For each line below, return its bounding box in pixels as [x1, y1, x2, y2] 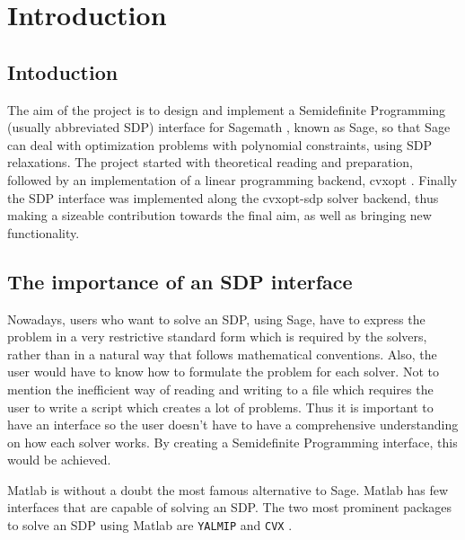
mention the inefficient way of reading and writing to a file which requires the [7, 379, 434, 398]
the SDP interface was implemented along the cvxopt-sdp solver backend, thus [7, 188, 439, 207]
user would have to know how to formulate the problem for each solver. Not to [7, 362, 439, 381]
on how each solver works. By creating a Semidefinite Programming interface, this [7, 432, 458, 451]
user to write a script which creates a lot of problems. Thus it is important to [7, 397, 434, 416]
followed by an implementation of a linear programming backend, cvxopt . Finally [7, 170, 458, 189]
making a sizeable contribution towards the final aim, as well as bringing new [7, 206, 432, 225]
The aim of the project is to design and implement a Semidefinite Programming [7, 100, 446, 119]
